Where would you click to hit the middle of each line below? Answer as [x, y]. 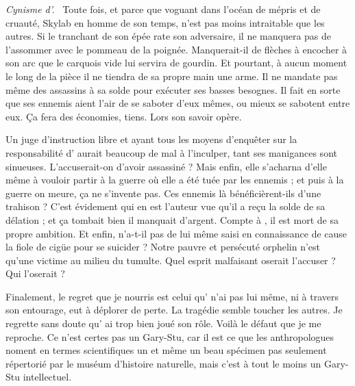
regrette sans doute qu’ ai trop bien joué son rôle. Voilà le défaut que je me [163, 323]
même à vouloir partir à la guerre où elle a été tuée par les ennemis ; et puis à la [175, 180]
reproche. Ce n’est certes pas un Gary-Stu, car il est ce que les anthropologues [170, 336]
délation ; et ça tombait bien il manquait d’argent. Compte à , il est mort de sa [172, 219]
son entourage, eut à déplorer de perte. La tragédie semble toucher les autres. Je [174, 310]
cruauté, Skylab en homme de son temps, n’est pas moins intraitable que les [165, 22]
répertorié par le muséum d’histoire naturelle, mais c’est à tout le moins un [163, 363]
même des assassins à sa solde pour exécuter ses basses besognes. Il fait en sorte [173, 89]
